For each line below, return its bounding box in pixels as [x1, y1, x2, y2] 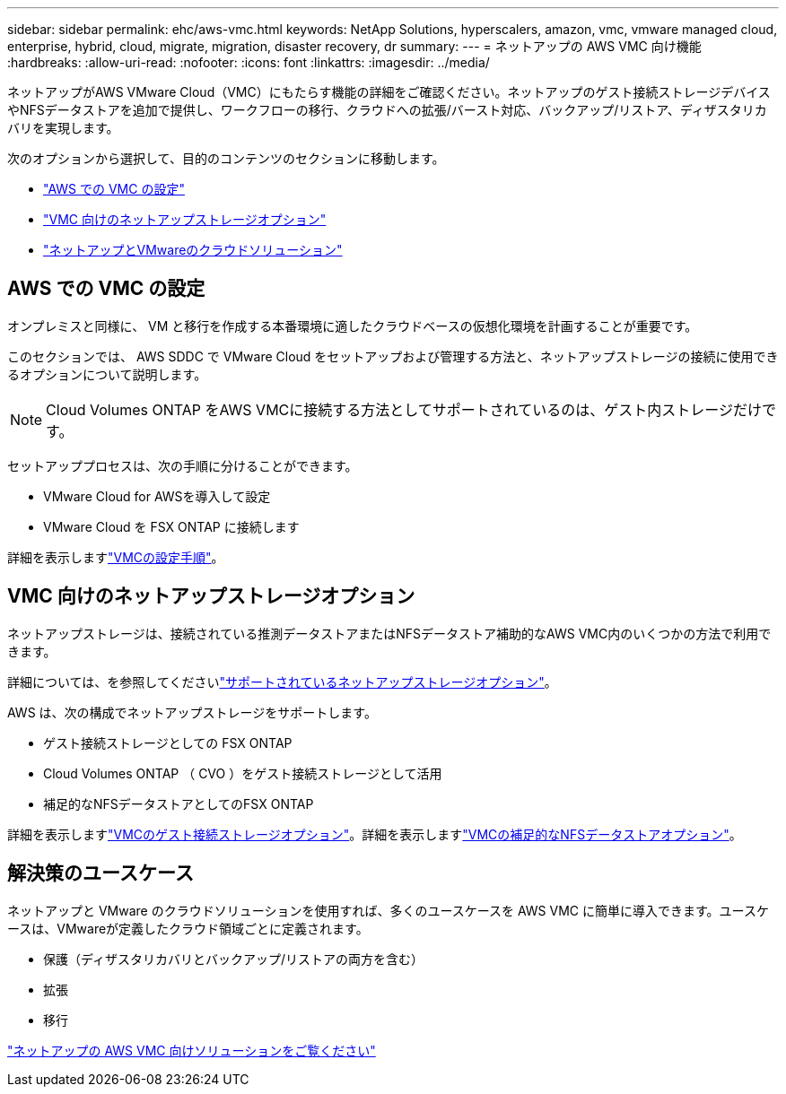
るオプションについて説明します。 [7, 366, 207, 382]
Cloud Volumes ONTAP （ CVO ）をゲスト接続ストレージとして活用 [43, 765, 442, 781]
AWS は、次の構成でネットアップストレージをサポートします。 [7, 704, 377, 720]
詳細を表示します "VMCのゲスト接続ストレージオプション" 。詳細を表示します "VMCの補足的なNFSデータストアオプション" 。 [7, 826, 742, 842]
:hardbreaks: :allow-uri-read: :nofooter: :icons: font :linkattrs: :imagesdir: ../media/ [7, 55, 490, 70]
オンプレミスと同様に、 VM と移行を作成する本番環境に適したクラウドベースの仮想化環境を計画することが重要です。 [7, 317, 698, 334]
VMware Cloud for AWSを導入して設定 [43, 488, 271, 504]
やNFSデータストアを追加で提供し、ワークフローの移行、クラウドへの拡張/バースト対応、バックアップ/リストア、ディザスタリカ [7, 102, 767, 117]
